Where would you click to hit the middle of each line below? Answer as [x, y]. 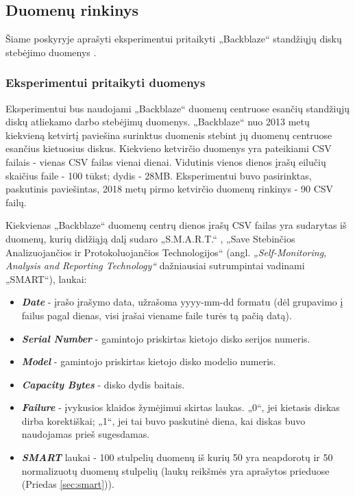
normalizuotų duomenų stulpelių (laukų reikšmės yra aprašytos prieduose [175, 470]
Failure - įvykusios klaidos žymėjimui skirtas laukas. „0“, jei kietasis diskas [181, 407]
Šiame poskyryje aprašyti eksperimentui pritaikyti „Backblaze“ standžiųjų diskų [174, 39]
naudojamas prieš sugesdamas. [86, 434]
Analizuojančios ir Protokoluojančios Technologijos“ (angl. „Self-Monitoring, [166, 252]
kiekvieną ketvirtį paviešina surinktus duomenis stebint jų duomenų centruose [169, 135]
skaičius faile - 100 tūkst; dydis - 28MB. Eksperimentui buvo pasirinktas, [159, 175]
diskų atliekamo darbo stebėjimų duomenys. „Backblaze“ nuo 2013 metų [158, 122]
